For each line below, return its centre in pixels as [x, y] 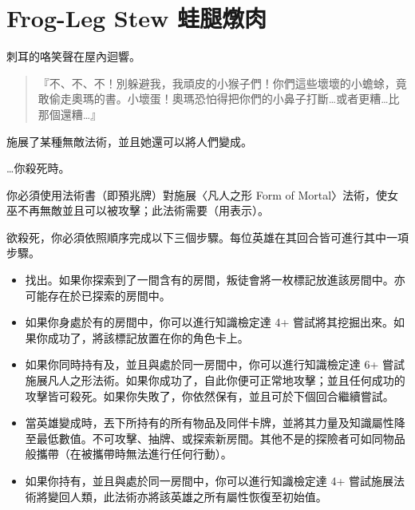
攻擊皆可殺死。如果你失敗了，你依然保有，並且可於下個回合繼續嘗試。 [209, 395]
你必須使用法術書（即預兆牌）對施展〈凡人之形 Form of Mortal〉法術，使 [197, 194]
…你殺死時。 [38, 168]
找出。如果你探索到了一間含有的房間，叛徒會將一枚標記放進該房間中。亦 [215, 280]
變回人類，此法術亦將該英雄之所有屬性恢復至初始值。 [187, 496]
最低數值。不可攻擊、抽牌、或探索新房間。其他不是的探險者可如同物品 [221, 438]
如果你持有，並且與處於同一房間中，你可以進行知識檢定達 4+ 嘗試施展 [209, 480]
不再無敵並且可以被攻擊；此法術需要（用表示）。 [143, 210]
